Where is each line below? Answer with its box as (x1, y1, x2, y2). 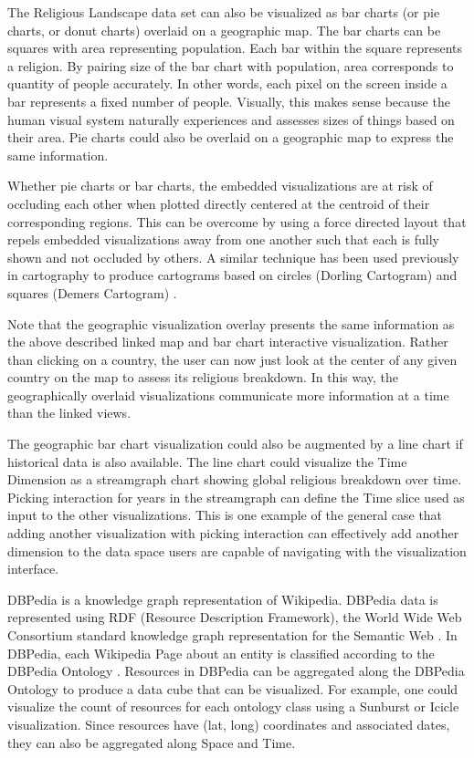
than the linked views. (7, 403, 132, 422)
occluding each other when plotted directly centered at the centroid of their (7, 193, 430, 213)
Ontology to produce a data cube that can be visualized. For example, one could (7, 679, 458, 698)
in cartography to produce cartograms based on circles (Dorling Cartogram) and (7, 265, 458, 285)
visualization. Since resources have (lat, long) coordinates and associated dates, (7, 714, 450, 733)
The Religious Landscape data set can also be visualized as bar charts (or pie (7, 3, 440, 21)
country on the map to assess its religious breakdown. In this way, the (7, 368, 399, 387)
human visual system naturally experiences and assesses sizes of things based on (7, 109, 455, 129)
